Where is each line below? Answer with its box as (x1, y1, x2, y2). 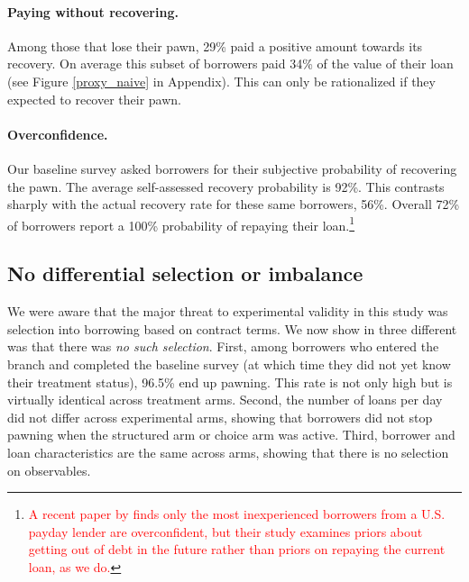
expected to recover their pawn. (7, 89, 181, 108)
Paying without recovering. (7, 2, 179, 21)
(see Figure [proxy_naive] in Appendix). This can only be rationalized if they (7, 71, 436, 90)
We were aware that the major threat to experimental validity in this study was (7, 302, 448, 321)
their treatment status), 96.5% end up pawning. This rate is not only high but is (7, 372, 453, 391)
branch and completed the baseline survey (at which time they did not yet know (7, 354, 451, 373)
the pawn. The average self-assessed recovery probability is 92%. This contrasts (7, 177, 445, 196)
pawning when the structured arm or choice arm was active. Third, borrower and (7, 425, 455, 444)
